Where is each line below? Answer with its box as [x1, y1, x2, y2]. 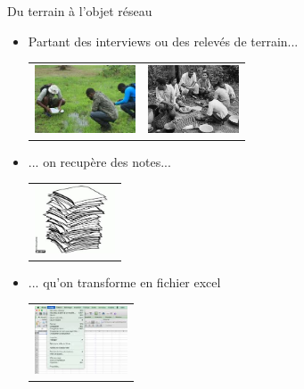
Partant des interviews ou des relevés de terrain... [28, 31, 299, 50]
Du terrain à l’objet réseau [7, 2, 152, 20]
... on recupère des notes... [28, 152, 171, 170]
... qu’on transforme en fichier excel [28, 272, 221, 291]
